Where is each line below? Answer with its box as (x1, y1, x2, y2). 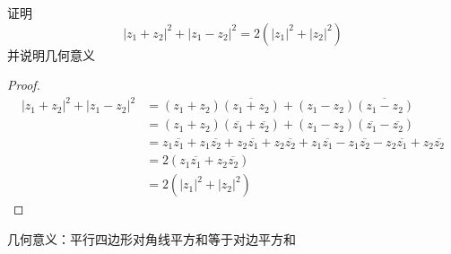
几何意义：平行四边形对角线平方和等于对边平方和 (7, 229, 296, 248)
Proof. (7, 75, 40, 94)
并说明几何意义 (7, 45, 95, 64)
